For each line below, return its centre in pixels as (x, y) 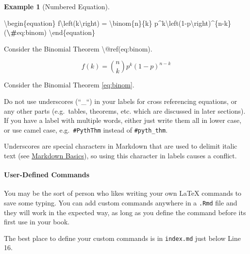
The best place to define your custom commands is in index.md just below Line (122, 238)
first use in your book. (37, 222)
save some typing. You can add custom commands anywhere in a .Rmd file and (121, 202)
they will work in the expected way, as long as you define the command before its (125, 212)
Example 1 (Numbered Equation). (57, 6)
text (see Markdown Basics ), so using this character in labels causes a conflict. (120, 155)
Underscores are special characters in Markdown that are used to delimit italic (121, 146)
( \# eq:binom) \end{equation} (50, 32)
